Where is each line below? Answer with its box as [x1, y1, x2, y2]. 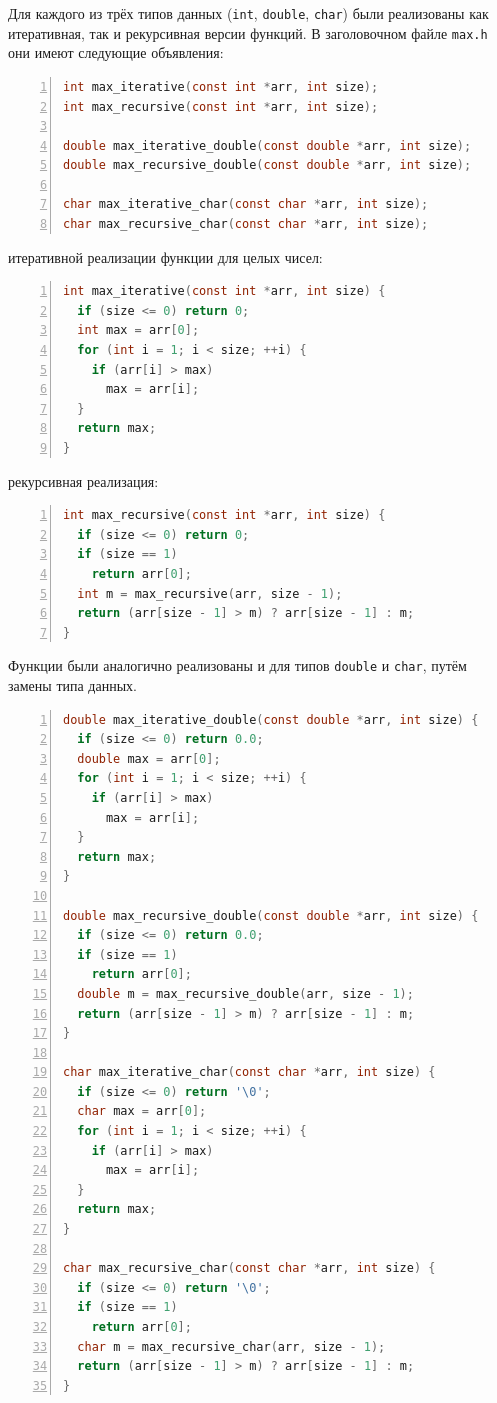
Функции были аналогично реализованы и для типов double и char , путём [8, 655, 467, 676]
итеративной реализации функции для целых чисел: [8, 246, 323, 267]
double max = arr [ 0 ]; [77, 751, 221, 766]
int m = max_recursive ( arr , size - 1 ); [77, 586, 343, 601]
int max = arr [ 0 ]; [77, 323, 200, 338]
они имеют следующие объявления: [8, 42, 224, 63]
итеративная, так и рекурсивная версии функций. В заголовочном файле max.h [8, 22, 488, 43]
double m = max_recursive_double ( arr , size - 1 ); [77, 986, 414, 1001]
